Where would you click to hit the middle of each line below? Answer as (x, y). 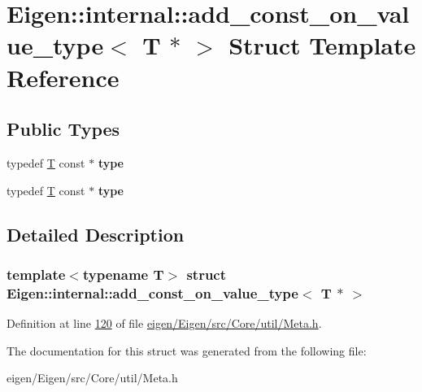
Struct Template (322, 45)
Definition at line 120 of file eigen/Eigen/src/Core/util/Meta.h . (164, 323)
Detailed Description (96, 234)
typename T (123, 274)
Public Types (63, 129)
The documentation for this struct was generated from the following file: (187, 350)
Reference (63, 77)
